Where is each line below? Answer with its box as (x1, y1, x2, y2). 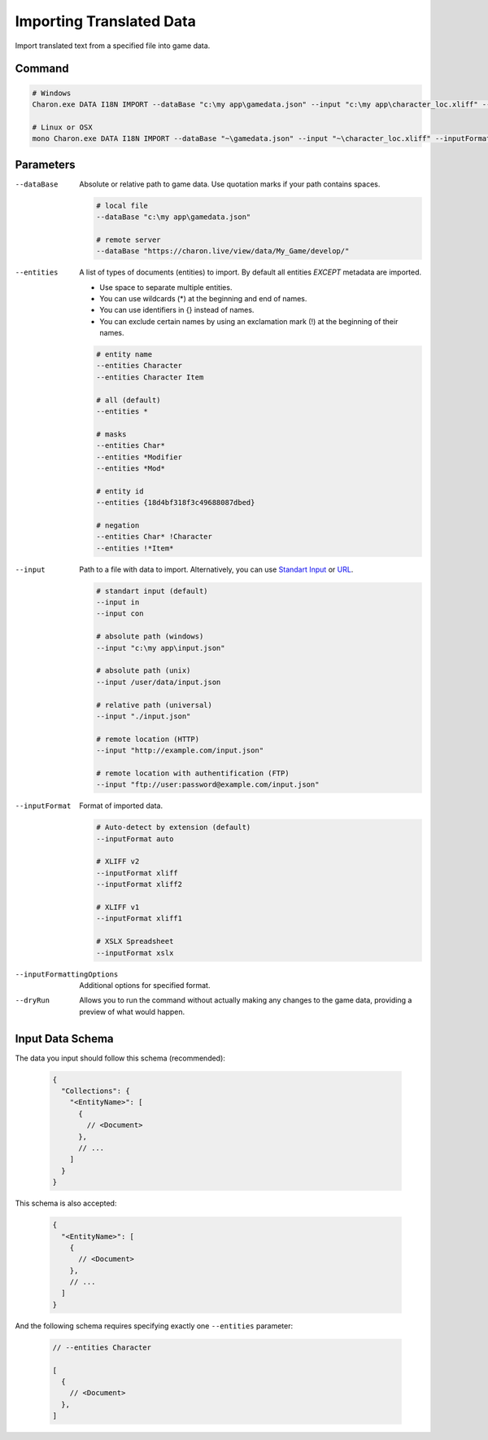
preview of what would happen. (79, 1007, 185, 1016)
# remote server (96, 235, 162, 244)
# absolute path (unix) (96, 666, 191, 675)
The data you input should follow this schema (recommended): (15, 1053, 225, 1063)
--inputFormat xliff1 (96, 914, 183, 924)
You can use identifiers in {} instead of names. (99, 305, 255, 315)
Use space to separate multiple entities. (99, 282, 233, 292)
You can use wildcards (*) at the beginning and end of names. (99, 293, 307, 303)
